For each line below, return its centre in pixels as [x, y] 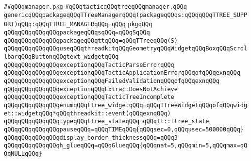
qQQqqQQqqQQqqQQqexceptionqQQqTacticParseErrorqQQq [89, 65]
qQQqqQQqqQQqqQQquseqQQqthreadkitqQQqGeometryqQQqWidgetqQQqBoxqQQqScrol [126, 49]
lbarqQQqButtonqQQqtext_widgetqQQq [61, 56]
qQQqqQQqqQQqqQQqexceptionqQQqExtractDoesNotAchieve [91, 89]
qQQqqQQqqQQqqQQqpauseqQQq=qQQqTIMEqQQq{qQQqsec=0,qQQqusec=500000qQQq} [124, 129]
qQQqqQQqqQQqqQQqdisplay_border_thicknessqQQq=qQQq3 [91, 137]
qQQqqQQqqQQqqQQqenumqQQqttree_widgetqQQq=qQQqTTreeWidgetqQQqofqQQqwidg [126, 105]
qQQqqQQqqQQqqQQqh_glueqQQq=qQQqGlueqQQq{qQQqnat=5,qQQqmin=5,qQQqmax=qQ [126, 146]
